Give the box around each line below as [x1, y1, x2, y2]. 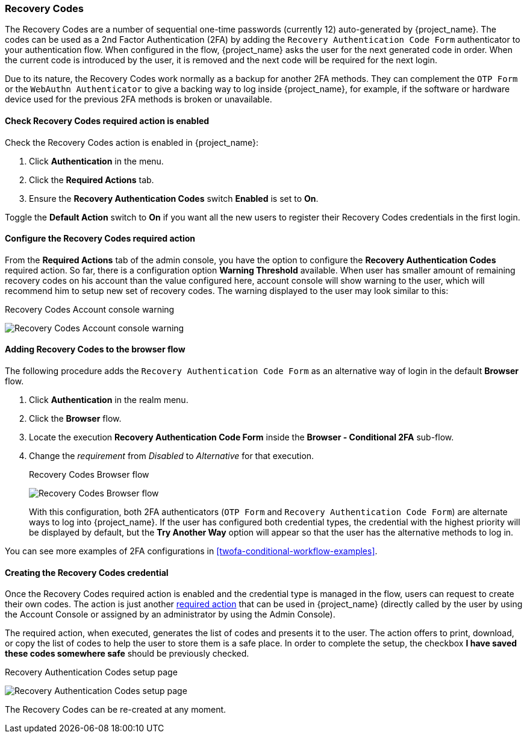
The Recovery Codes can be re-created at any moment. [5, 704, 226, 715]
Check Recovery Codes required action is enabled [5, 115, 210, 126]
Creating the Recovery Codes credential [5, 567, 169, 578]
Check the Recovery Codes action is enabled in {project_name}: [5, 137, 259, 148]
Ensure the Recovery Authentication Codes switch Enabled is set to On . [29, 193, 319, 204]
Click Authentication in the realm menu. [29, 395, 189, 405]
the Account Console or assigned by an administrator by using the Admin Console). [5, 609, 335, 620]
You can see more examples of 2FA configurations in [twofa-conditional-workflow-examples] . [5, 546, 378, 557]
